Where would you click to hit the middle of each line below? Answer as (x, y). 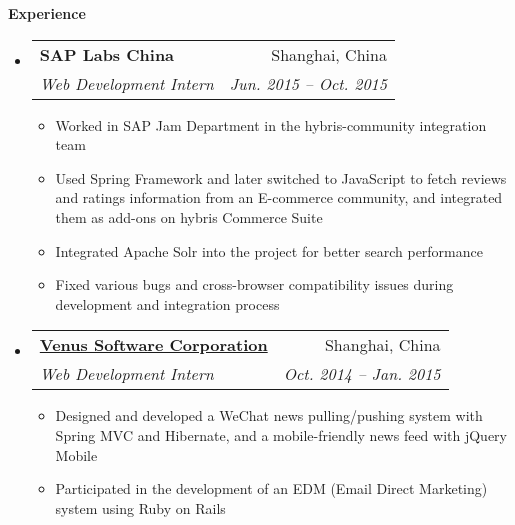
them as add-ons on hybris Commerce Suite (189, 216)
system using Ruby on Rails (140, 507)
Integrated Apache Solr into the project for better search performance (269, 250)
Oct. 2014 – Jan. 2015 (362, 374)
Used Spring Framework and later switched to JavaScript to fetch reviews (281, 177)
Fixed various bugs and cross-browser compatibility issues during (254, 284)
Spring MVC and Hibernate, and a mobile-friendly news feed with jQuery (281, 434)
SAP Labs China (107, 54)
